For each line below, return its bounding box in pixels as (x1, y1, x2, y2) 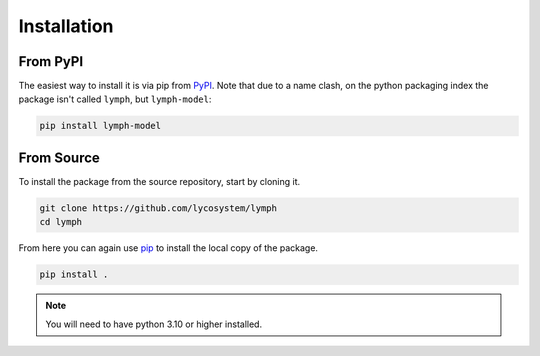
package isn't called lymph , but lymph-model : (18, 93, 212, 105)
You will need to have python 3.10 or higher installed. (45, 318, 263, 330)
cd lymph (39, 216, 83, 228)
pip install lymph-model (39, 120, 162, 132)
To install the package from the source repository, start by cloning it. (18, 175, 301, 187)
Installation (18, 15, 114, 37)
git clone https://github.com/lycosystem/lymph (39, 202, 277, 214)
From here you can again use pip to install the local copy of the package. (18, 242, 319, 254)
